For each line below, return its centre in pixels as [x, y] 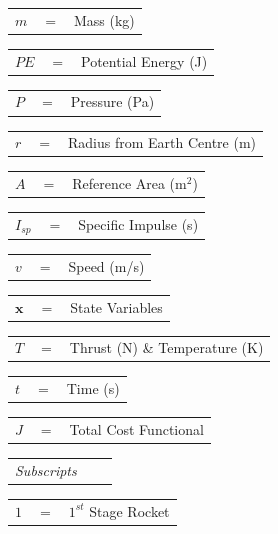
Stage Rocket [129, 510]
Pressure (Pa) [112, 101]
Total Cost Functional [136, 429]
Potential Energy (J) [144, 60]
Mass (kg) [104, 19]
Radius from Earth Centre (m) [162, 142]
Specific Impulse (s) [138, 224]
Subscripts [46, 469]
